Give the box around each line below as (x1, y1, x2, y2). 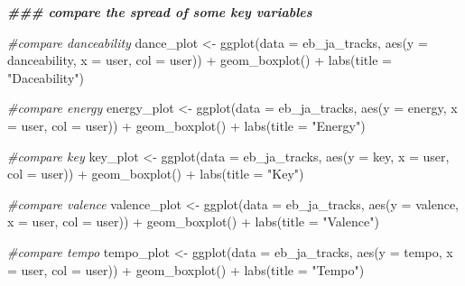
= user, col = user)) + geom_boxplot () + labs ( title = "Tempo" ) (7, 260, 365, 279)
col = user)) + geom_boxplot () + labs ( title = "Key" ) (7, 164, 304, 183)
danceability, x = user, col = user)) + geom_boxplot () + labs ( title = (7, 51, 392, 69)
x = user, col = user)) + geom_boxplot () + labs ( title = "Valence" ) (7, 212, 379, 231)
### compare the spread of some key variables (7, 3, 312, 21)
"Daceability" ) (7, 68, 84, 87)
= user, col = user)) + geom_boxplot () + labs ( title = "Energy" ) (7, 115, 366, 134)
